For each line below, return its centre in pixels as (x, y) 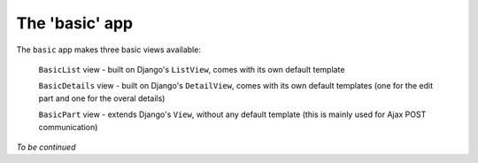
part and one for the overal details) (102, 98)
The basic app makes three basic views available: (108, 50)
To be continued (46, 147)
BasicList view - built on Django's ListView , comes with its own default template (192, 69)
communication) (68, 127)
